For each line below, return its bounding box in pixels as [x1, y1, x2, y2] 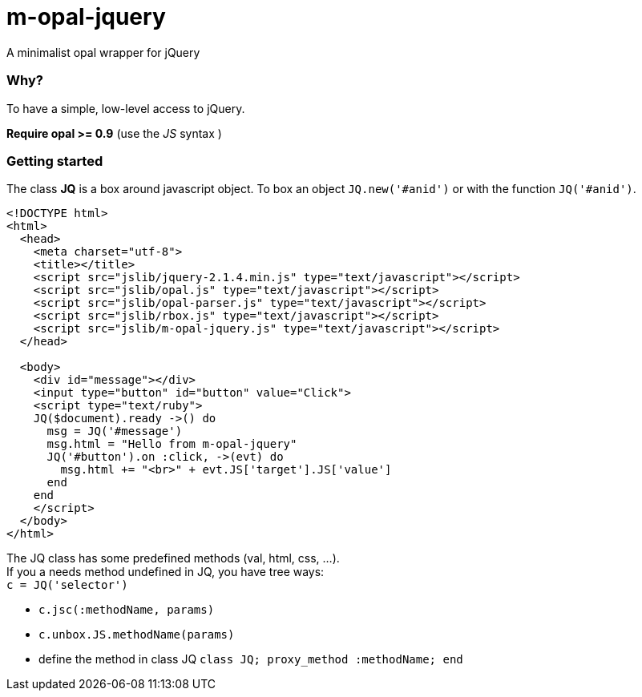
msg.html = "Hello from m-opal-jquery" [46, 437, 297, 451]
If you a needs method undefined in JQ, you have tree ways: [6, 565, 325, 579]
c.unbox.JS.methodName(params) [38, 628, 235, 642]
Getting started [6, 152, 103, 169]
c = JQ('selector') [6, 578, 128, 592]
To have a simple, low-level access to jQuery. [6, 101, 245, 115]
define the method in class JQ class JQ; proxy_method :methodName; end [38, 652, 463, 667]
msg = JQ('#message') [46, 425, 183, 438]
